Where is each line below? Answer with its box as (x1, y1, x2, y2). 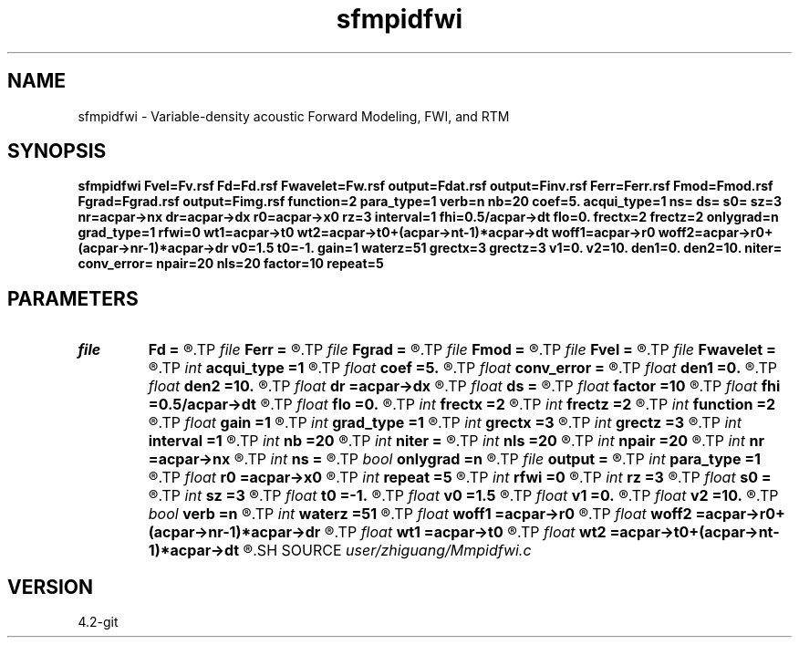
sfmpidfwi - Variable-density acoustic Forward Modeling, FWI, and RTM (78, 108, 510, 124)
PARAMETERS (7, 286, 139, 310)
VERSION (7, 575, 94, 598)
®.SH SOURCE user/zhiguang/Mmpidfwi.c (243, 541, 532, 560)
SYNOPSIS (7, 140, 107, 163)
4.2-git (78, 614, 119, 630)
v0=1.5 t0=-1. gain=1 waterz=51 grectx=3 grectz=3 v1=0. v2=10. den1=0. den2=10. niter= (231, 240, 783, 256)
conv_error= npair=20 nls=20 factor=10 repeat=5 (78, 255, 384, 272)
